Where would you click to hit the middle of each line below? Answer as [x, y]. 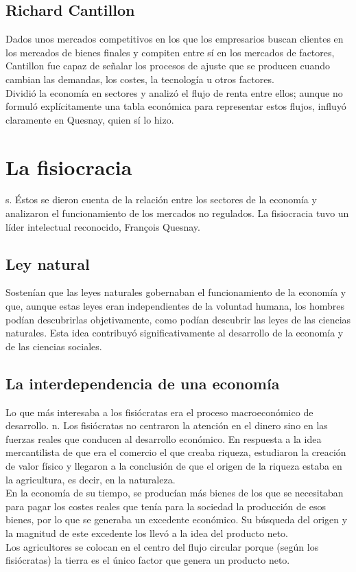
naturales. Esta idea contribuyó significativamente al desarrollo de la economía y [175, 333]
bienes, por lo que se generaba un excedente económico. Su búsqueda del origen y [177, 519]
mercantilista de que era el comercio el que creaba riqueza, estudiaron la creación [176, 452]
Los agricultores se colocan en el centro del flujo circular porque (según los [162, 546]
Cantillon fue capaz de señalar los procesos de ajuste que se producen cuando [168, 66]
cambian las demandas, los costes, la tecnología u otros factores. [140, 79]
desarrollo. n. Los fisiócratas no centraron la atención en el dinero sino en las [167, 425]
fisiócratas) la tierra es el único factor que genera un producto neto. [148, 560]
